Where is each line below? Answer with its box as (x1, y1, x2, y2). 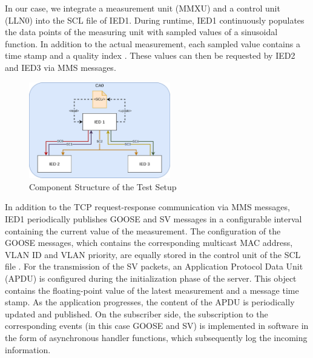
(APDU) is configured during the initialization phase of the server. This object (5, 271, 297, 284)
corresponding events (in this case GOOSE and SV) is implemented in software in (5, 319, 309, 332)
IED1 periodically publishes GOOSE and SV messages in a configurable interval (5, 212, 302, 225)
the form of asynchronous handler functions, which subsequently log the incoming (5, 331, 308, 343)
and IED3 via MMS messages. (5, 61, 116, 73)
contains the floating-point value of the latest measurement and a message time (5, 283, 299, 296)
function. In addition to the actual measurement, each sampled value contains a (5, 37, 300, 50)
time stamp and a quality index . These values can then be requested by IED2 (5, 49, 295, 62)
